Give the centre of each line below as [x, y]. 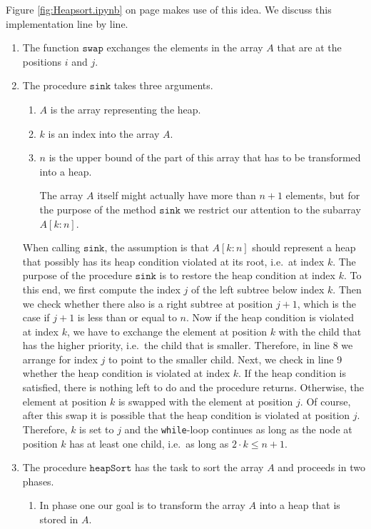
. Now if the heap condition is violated [270, 317]
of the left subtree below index [258, 289]
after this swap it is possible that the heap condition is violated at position [186, 415]
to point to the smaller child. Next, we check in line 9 [225, 359]
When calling [51, 247]
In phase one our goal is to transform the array [142, 505]
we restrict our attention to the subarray [272, 209]
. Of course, [325, 401]
